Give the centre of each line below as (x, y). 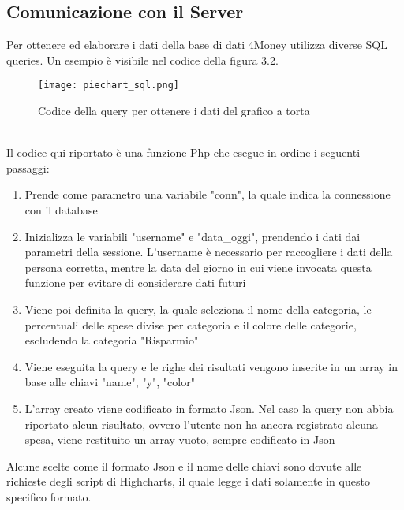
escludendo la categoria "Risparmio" (112, 340)
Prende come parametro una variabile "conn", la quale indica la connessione (208, 194)
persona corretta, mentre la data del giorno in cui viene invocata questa (198, 267)
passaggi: (28, 168)
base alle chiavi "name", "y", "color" (110, 382)
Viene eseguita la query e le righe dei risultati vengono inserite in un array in (211, 366)
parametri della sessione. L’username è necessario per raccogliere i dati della (209, 252)
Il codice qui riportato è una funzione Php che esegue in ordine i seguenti (183, 153)
